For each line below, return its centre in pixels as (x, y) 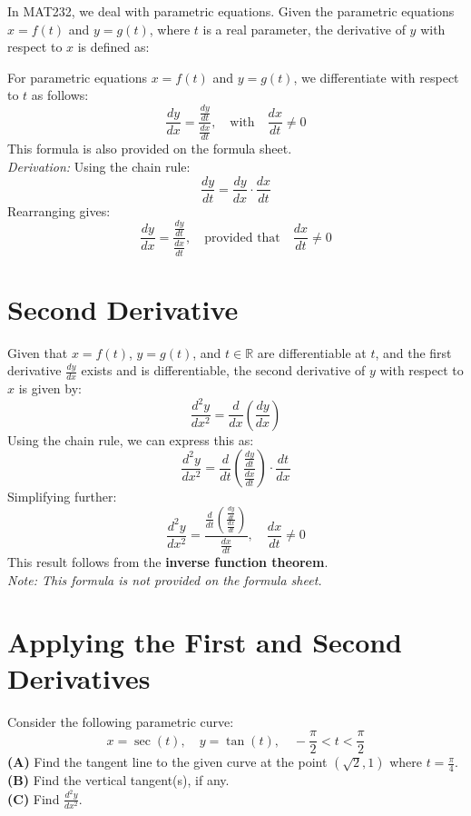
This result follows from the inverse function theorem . (168, 562)
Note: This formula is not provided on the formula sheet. (165, 579)
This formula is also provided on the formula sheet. (150, 149)
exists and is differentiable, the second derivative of (223, 370)
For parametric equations (78, 77)
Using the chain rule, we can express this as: (131, 439)
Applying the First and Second (205, 642)
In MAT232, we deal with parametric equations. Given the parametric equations (231, 11)
